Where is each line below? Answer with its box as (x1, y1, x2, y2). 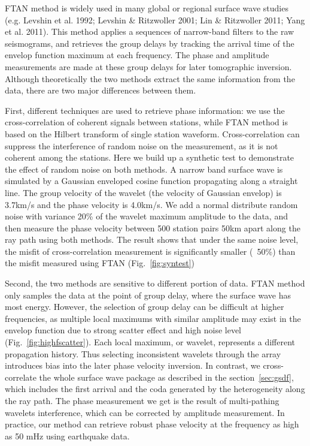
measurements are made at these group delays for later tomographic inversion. (5, 60, 292, 73)
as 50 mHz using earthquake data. (5, 429, 130, 442)
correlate (5, 370, 37, 383)
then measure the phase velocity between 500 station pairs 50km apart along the (5, 221, 300, 234)
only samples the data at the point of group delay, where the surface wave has (5, 288, 291, 301)
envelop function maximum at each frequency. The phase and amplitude (5, 49, 269, 61)
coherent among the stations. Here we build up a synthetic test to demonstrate (5, 151, 294, 164)
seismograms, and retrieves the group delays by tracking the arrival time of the (5, 37, 294, 49)
